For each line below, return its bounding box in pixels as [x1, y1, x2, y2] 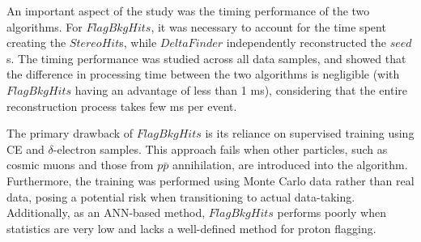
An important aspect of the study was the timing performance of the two [6, 2, 370, 19]
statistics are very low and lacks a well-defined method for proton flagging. [6, 219, 376, 236]
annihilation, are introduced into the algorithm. [172, 156, 408, 173]
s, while [119, 34, 157, 51]
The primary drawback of [6, 125, 134, 142]
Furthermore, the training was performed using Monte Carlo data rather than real [6, 172, 415, 189]
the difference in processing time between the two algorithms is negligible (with [6, 66, 400, 83]
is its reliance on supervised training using [205, 125, 415, 142]
